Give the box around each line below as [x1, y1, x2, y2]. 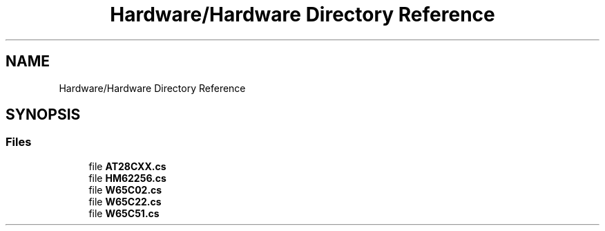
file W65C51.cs [88, 207, 160, 219]
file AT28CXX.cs [88, 160, 166, 172]
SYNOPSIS [6, 106, 81, 124]
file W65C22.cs [88, 195, 162, 207]
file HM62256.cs [88, 172, 166, 184]
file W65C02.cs [88, 183, 162, 196]
